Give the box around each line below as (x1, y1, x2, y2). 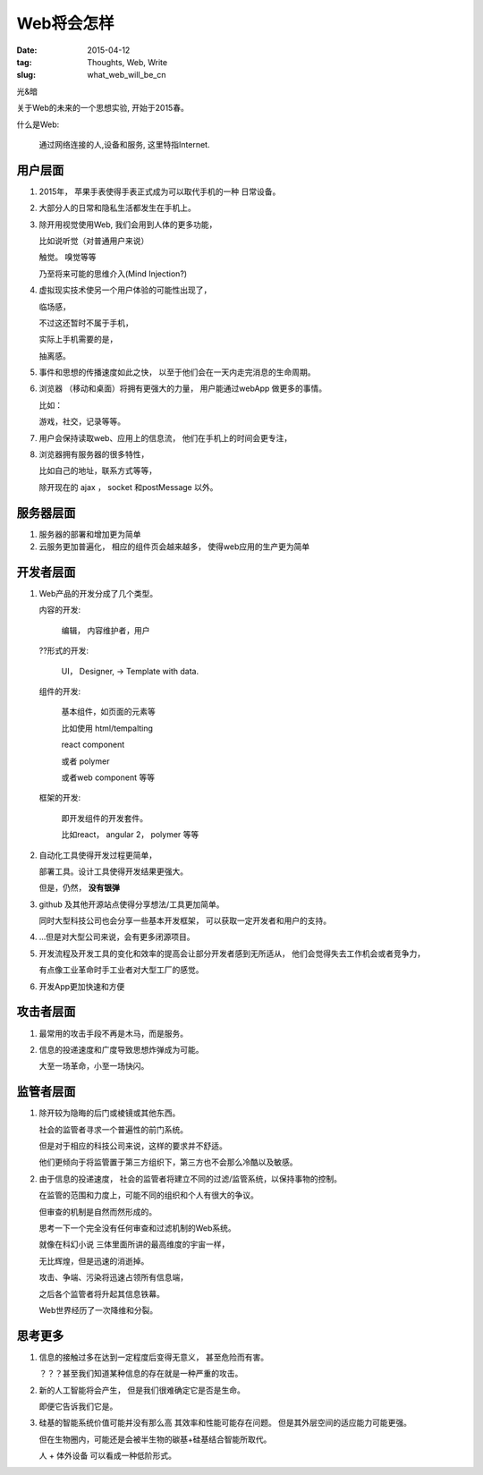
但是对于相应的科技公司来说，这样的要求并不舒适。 (38, 1140, 227, 1151)
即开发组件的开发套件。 (61, 812, 148, 823)
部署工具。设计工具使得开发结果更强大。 (38, 866, 188, 877)
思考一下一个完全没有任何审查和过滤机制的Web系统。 (38, 1222, 236, 1233)
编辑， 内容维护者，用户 (61, 624, 150, 635)
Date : (16, 45, 38, 55)
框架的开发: (38, 793, 81, 803)
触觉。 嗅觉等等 (38, 251, 97, 263)
